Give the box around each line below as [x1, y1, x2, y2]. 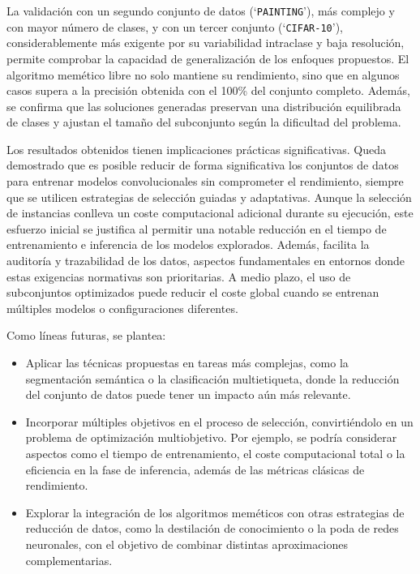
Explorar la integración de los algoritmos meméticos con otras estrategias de [25, 503, 405, 520]
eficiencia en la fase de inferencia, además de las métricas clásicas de [25, 460, 365, 478]
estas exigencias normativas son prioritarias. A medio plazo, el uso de [6, 268, 351, 285]
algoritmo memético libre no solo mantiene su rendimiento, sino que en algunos [6, 66, 400, 83]
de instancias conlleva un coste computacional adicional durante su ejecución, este [6, 204, 414, 221]
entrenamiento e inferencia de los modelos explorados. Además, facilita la [6, 236, 370, 253]
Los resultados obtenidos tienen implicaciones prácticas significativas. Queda [6, 140, 386, 157]
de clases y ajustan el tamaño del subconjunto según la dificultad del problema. [6, 114, 401, 131]
